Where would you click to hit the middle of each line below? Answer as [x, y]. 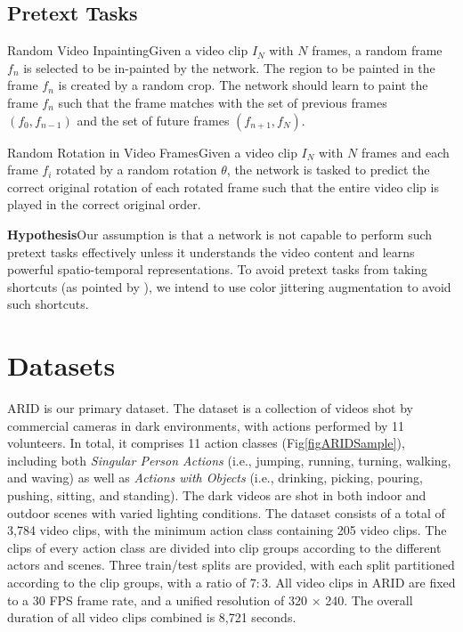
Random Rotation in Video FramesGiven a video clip [152, 152]
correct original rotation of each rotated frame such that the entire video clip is [223, 186]
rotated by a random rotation [137, 170]
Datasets [61, 365]
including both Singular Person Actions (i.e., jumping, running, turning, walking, [229, 460]
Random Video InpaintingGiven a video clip [128, 50]
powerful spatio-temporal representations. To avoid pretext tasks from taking [217, 269]
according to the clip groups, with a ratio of [127, 582]
